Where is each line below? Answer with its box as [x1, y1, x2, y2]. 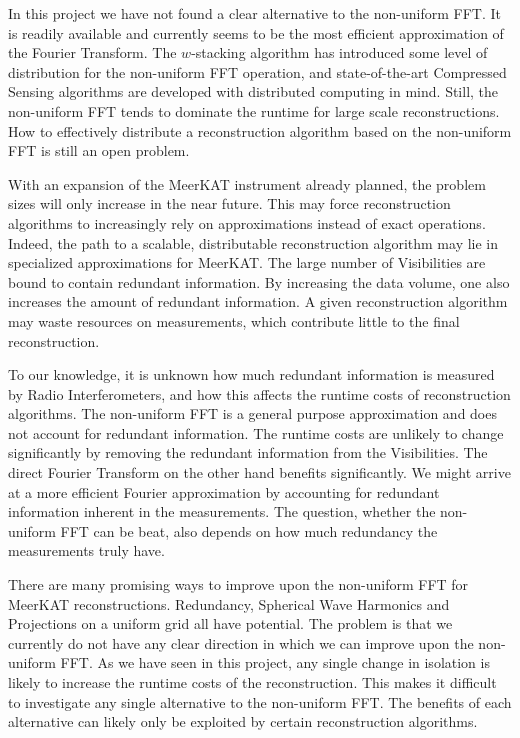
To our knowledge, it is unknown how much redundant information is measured [8, 364, 495, 385]
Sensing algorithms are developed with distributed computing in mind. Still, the [8, 81, 499, 102]
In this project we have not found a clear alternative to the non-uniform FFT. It [8, 3, 501, 23]
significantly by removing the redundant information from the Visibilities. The [8, 442, 488, 463]
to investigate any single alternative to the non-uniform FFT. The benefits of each [8, 691, 512, 712]
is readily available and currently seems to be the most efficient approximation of [8, 22, 504, 43]
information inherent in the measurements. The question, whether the [8, 501, 436, 522]
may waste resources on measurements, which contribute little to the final [8, 310, 460, 331]
